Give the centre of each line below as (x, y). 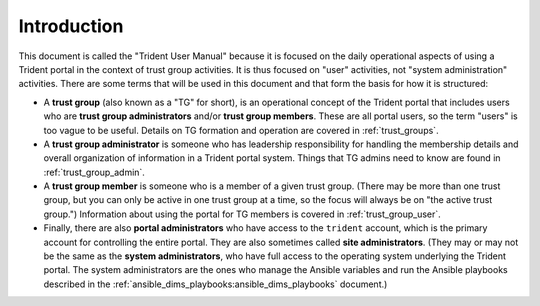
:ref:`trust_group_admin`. (94, 172)
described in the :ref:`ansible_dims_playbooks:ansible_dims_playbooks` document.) (215, 284)
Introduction (71, 26)
